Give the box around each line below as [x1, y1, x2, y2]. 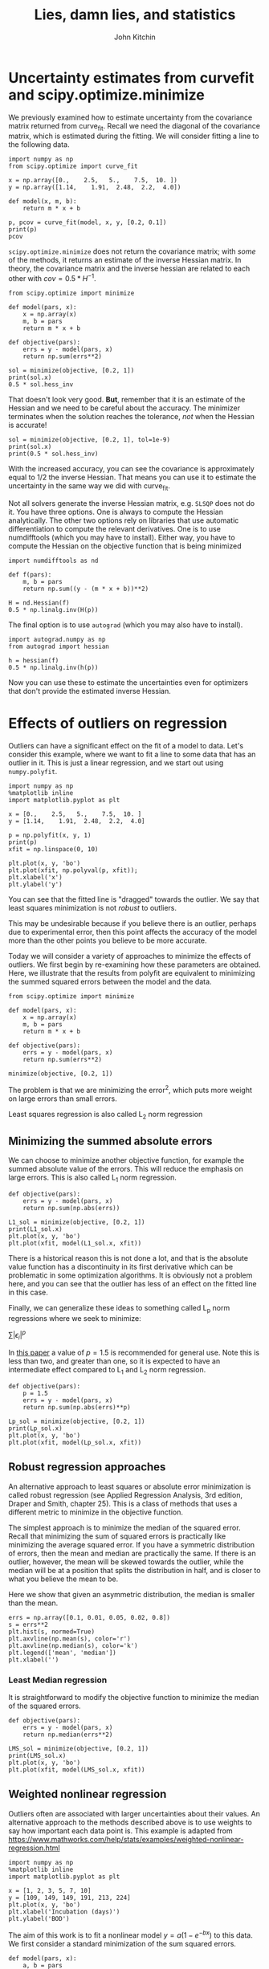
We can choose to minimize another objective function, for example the [8, 1156, 245, 1165]
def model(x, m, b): [8, 198, 78, 206]
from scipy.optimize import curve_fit [8, 162, 138, 170]
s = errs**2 [8, 1620, 48, 1629]
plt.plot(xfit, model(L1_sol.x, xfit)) [8, 1239, 142, 1247]
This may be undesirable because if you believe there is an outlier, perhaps [8, 918, 257, 928]
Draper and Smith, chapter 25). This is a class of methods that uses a [8, 1498, 238, 1508]
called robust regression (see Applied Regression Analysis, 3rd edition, [8, 1490, 243, 1499]
